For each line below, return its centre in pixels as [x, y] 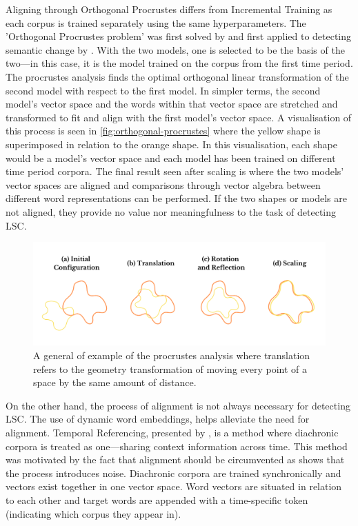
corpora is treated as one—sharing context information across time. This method [177, 446]
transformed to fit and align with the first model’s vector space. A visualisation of [179, 117]
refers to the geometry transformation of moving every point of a [170, 368]
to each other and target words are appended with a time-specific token [157, 499]
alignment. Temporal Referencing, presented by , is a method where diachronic [172, 432]
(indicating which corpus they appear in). [93, 513]
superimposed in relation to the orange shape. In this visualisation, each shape [171, 144]
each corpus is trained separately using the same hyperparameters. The [156, 22]
